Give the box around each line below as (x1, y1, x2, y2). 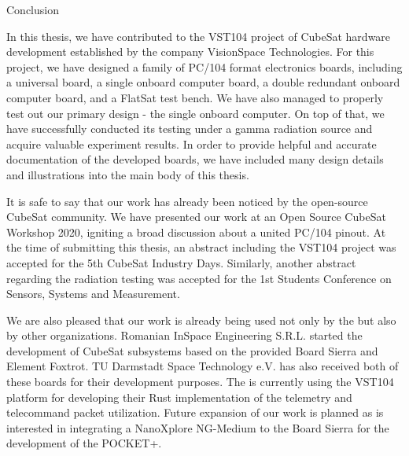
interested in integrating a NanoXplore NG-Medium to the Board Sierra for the (6, 419, 389, 436)
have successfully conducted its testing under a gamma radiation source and (6, 120, 373, 137)
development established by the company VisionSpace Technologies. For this (6, 43, 374, 60)
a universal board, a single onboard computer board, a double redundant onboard (6, 74, 400, 90)
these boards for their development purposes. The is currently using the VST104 (6, 373, 394, 390)
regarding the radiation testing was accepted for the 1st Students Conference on (6, 270, 392, 286)
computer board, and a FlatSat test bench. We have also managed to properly (6, 89, 384, 105)
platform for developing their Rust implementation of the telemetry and (6, 388, 352, 405)
